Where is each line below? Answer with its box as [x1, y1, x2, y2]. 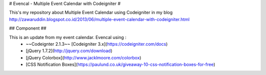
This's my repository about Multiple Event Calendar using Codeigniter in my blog [9, 10, 173, 16]
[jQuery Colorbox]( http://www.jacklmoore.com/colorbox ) [26, 55, 141, 60]
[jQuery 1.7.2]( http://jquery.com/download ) [26, 48, 113, 54]
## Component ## [9, 25, 47, 31]
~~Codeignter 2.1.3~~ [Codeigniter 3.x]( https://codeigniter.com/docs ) [26, 41, 168, 47]
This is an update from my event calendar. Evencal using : [9, 34, 127, 40]
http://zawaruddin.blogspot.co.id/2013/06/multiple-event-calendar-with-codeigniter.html [9, 16, 190, 22]
